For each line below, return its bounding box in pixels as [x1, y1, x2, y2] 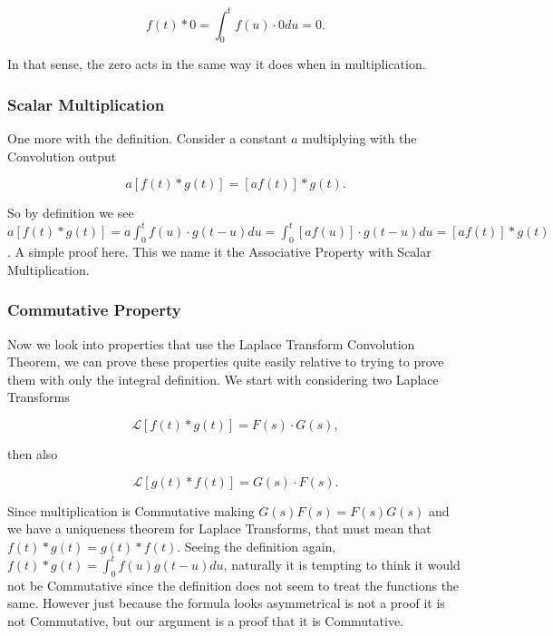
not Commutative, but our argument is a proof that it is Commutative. [7, 611, 403, 630]
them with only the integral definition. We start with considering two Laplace [7, 369, 439, 388]
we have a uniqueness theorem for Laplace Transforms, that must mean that [7, 519, 432, 538]
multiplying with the [302, 129, 417, 148]
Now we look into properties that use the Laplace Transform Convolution [7, 334, 415, 353]
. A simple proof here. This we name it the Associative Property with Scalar [7, 242, 432, 261]
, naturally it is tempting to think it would [223, 554, 461, 573]
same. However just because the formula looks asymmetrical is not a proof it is [7, 593, 445, 612]
